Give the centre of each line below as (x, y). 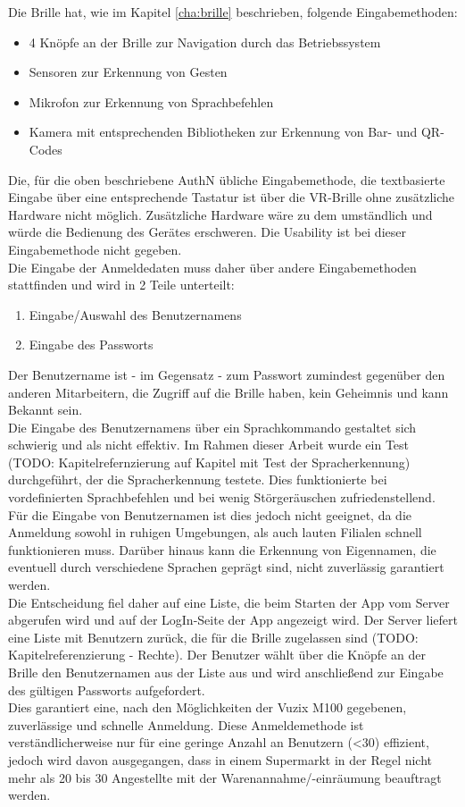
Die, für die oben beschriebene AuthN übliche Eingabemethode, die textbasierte (227, 179)
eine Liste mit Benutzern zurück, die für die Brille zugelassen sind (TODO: (213, 637)
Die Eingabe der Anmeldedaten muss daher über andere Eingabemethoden (212, 267)
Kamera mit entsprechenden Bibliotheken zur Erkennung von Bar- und (223, 132)
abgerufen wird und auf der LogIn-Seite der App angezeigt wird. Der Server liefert (233, 620)
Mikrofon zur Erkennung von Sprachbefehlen (151, 101)
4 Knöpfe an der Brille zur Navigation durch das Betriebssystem (205, 42)
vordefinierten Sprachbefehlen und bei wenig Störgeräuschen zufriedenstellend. (222, 497)
